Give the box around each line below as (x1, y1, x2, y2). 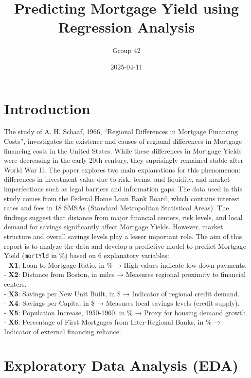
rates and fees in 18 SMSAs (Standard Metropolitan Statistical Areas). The (4, 203, 229, 213)
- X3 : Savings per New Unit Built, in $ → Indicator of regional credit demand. (4, 288, 240, 298)
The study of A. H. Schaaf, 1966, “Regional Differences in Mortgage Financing (4, 126, 238, 137)
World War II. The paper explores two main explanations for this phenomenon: (4, 164, 241, 174)
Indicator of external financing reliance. (4, 326, 121, 336)
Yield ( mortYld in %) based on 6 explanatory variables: (4, 250, 169, 260)
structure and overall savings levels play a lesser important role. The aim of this (4, 231, 242, 241)
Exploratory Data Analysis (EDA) (4, 355, 239, 375)
